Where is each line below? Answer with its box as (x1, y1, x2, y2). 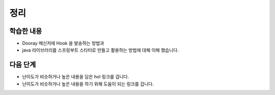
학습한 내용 (9, 27, 42, 35)
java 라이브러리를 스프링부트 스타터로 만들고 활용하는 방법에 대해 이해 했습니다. (22, 47, 179, 53)
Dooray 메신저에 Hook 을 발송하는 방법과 (22, 40, 104, 46)
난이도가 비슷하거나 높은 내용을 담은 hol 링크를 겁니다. (22, 74, 129, 80)
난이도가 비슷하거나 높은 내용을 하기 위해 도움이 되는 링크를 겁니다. (22, 81, 154, 87)
